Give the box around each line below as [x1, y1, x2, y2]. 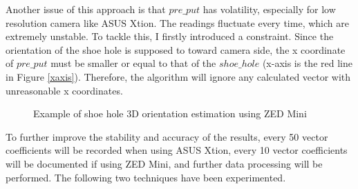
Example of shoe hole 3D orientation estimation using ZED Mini [33, 106, 307, 121]
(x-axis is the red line [262, 56, 352, 70]
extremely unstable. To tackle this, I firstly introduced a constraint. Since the [6, 29, 334, 43]
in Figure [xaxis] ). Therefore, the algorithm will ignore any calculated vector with [6, 69, 351, 83]
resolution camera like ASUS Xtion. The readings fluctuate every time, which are [6, 15, 349, 30]
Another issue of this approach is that [6, 2, 166, 16]
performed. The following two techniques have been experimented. [6, 170, 286, 184]
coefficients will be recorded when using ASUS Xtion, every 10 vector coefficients [6, 143, 348, 157]
